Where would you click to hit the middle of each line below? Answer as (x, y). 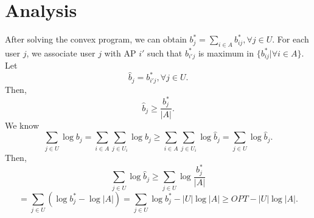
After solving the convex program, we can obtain (96, 39)
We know (22, 125)
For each (293, 39)
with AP (120, 53)
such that (165, 53)
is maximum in (226, 53)
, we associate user (61, 53)
